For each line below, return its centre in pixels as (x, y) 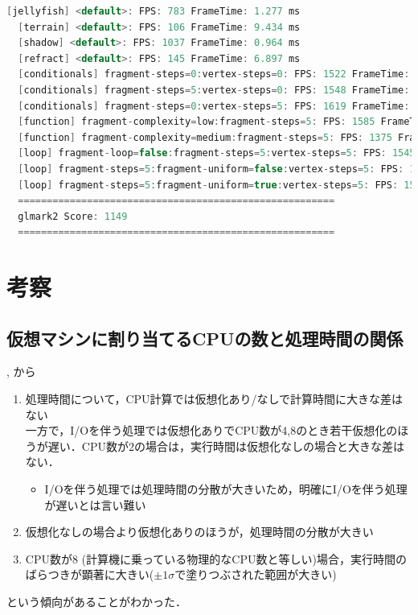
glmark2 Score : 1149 (73, 216)
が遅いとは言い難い (95, 504)
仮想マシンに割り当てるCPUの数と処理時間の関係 (205, 338)
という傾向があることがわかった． (96, 602)
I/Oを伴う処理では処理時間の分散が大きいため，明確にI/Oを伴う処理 (226, 489)
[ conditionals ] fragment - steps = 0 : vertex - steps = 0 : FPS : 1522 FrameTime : (214, 74)
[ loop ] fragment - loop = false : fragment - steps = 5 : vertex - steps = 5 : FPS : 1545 (217, 153)
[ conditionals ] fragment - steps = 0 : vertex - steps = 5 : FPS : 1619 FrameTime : (214, 106)
